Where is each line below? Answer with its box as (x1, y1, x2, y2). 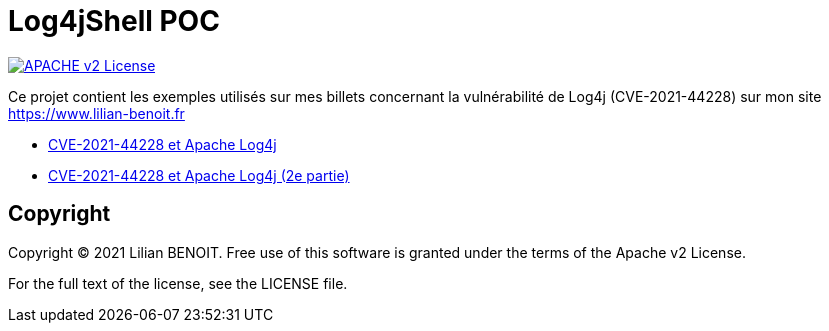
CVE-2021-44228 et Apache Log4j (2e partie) (48, 166, 350, 184)
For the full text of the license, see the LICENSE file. (8, 274, 348, 292)
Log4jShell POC (8, 4, 220, 38)
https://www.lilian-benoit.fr (8, 104, 185, 122)
